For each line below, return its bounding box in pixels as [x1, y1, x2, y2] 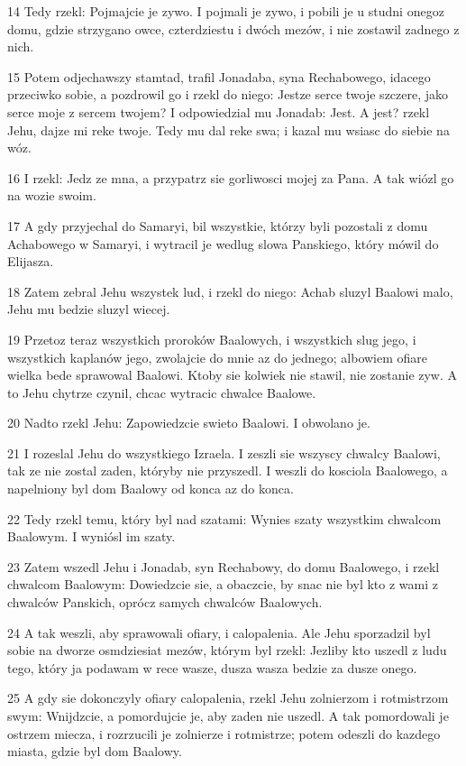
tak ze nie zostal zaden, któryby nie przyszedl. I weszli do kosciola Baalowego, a [7, 461, 448, 480]
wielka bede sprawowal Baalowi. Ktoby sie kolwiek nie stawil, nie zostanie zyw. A [7, 365, 458, 384]
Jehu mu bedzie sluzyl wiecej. [7, 300, 170, 318]
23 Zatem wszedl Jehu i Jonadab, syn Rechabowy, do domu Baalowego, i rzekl [7, 557, 440, 576]
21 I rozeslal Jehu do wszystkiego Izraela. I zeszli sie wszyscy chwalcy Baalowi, [7, 443, 441, 462]
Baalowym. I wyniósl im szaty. [7, 527, 176, 546]
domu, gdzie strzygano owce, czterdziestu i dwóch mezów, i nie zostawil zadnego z [7, 19, 460, 38]
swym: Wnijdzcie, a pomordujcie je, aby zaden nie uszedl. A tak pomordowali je [7, 706, 449, 724]
